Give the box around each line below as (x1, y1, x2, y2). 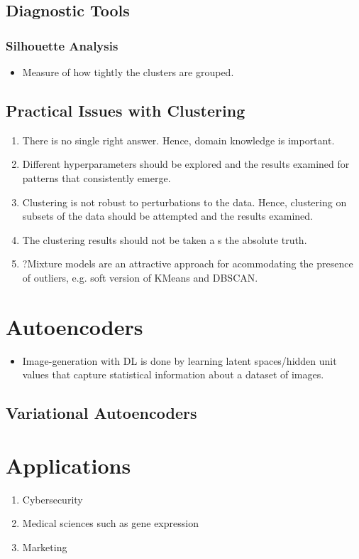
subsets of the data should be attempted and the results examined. (22, 208, 314, 223)
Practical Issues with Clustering (6, 99, 245, 121)
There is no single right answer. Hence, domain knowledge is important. (22, 132, 335, 147)
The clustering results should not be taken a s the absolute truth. (22, 232, 307, 247)
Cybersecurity (22, 491, 83, 506)
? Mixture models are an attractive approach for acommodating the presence (22, 256, 353, 271)
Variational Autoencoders (6, 402, 197, 424)
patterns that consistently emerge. (22, 170, 171, 185)
